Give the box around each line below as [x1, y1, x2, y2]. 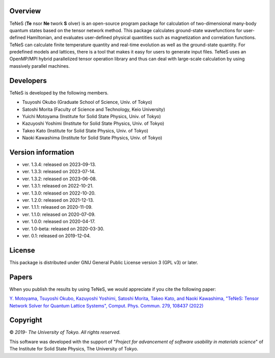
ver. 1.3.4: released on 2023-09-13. [22, 161, 96, 168]
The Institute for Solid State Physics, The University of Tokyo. [9, 346, 139, 352]
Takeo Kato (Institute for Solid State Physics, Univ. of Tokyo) [22, 127, 149, 133]
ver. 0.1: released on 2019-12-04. [22, 232, 91, 239]
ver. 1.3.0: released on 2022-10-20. [22, 190, 96, 196]
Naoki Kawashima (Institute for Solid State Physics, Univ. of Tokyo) [22, 135, 162, 141]
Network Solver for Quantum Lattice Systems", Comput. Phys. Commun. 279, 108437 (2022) [9, 302, 204, 309]
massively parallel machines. [9, 63, 70, 69]
